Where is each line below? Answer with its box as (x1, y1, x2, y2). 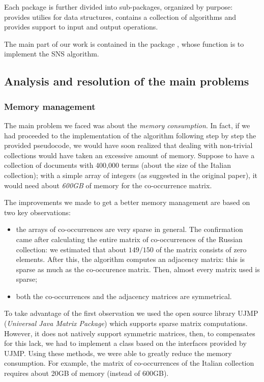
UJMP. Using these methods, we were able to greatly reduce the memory (4, 347, 232, 358)
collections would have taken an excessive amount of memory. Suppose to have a (4, 150, 255, 160)
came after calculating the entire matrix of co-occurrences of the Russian (16, 233, 243, 244)
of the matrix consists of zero (156, 244, 247, 254)
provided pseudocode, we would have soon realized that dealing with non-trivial (4, 140, 253, 151)
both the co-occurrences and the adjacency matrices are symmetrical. (16, 290, 232, 301)
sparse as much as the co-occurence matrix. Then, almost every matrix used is (16, 263, 260, 274)
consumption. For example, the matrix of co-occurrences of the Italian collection (4, 358, 254, 368)
